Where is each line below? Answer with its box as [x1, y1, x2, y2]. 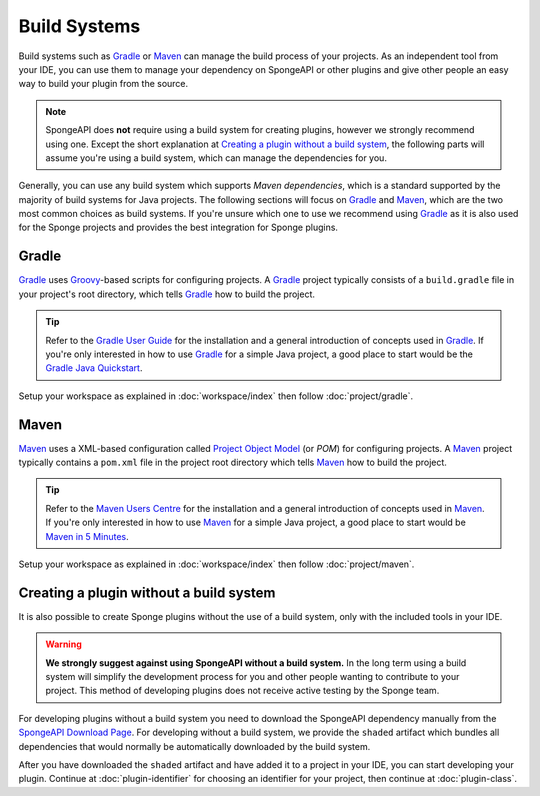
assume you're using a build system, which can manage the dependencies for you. [45, 151, 387, 164]
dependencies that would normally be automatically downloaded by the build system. [18, 740, 371, 752]
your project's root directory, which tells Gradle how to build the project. [18, 288, 315, 300]
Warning [45, 638, 82, 650]
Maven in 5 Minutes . [45, 530, 129, 542]
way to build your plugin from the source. [18, 78, 189, 90]
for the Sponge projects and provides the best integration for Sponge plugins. [18, 221, 339, 234]
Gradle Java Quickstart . [45, 362, 143, 374]
